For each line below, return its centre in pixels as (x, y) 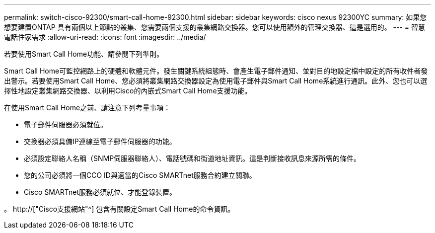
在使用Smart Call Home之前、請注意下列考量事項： (87, 108)
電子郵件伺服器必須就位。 (66, 124)
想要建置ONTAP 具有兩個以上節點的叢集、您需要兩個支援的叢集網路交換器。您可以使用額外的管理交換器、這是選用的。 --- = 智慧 (215, 27)
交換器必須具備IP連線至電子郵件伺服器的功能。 (100, 141)
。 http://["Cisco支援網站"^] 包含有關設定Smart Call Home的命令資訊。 (119, 209)
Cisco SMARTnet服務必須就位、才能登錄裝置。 (100, 192)
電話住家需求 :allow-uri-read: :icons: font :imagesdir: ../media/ (105, 37)
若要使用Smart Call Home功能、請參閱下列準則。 (84, 54)
